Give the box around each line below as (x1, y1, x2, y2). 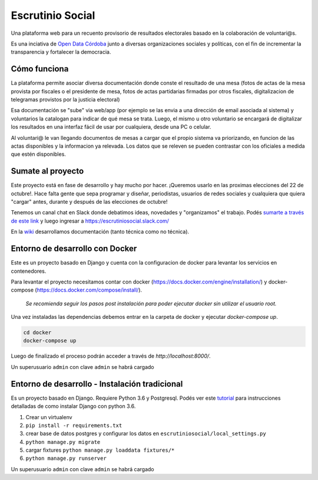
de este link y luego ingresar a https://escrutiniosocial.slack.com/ (11, 217, 169, 224)
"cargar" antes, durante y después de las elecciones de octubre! (11, 198, 168, 205)
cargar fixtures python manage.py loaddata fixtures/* (25, 446, 175, 454)
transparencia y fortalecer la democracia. (11, 48, 111, 55)
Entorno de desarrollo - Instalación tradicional (11, 378, 183, 389)
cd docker (23, 329, 52, 336)
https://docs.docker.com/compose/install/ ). (37, 286, 143, 293)
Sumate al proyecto (11, 166, 84, 177)
